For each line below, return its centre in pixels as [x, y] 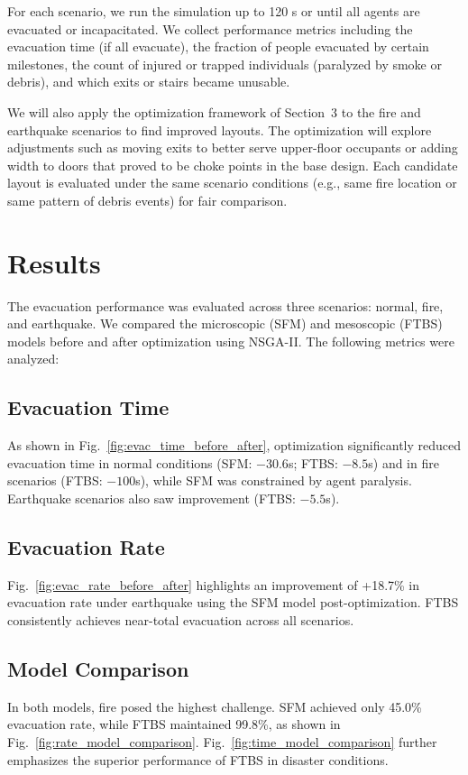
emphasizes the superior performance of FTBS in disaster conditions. [198, 759]
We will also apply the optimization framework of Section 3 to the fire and [214, 111]
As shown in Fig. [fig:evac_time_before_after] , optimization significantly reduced [234, 445]
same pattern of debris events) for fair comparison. [147, 200]
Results [54, 262]
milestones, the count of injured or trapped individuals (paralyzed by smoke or [225, 64]
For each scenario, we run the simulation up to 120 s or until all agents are [214, 11]
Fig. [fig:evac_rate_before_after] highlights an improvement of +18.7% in [214, 584]
